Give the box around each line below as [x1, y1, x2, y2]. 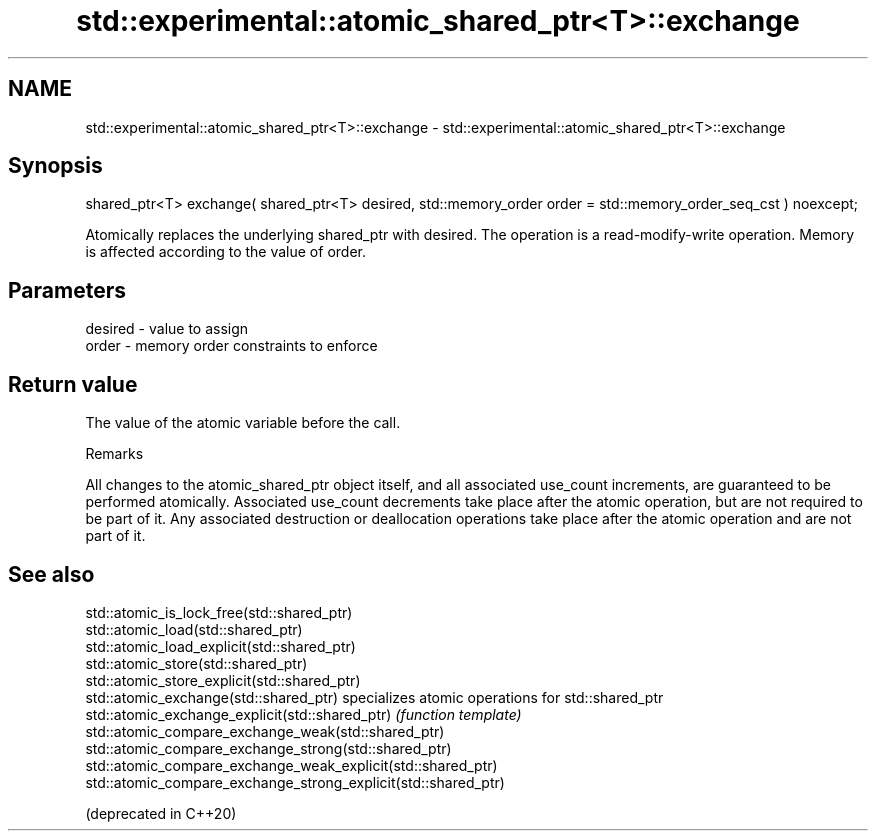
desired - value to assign [85, 320, 249, 338]
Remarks [85, 445, 144, 463]
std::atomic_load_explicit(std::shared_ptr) [85, 637, 356, 655]
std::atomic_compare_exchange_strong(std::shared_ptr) [85, 739, 452, 757]
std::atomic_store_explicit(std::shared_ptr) [85, 671, 361, 689]
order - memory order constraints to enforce [85, 337, 378, 355]
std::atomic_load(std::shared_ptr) [85, 620, 303, 638]
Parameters [8, 277, 126, 303]
